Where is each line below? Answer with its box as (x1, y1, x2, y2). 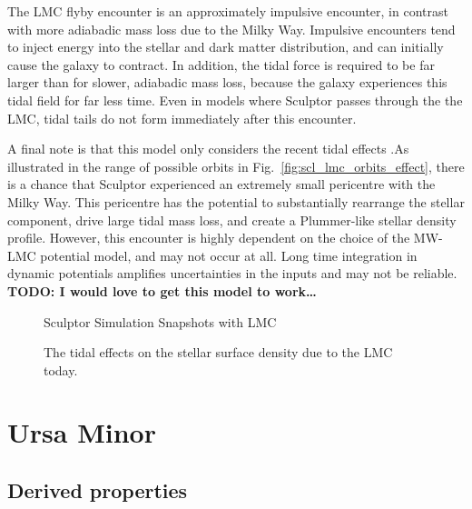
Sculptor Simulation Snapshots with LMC (44, 312, 277, 331)
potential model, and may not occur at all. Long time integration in (40, 245, 418, 264)
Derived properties (7, 476, 188, 504)
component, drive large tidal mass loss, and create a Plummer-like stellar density (7, 210, 457, 229)
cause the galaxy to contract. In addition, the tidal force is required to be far (7, 55, 435, 74)
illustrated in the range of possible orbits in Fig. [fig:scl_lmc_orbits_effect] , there (7, 156, 465, 175)
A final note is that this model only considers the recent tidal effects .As (7, 139, 409, 158)
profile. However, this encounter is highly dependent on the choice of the (7, 228, 410, 247)
